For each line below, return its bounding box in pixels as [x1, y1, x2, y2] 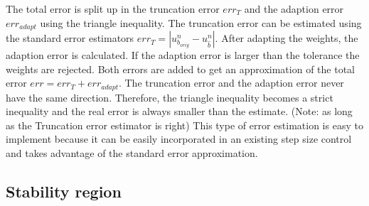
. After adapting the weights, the [215, 31, 358, 45]
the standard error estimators [6, 31, 134, 45]
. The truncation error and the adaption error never [118, 75, 344, 90]
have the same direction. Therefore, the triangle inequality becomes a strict [6, 90, 333, 104]
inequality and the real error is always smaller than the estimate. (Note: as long [6, 104, 353, 119]
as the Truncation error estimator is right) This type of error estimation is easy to [6, 117, 363, 132]
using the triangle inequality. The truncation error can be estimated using [40, 15, 362, 30]
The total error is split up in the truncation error [6, 1, 220, 16]
